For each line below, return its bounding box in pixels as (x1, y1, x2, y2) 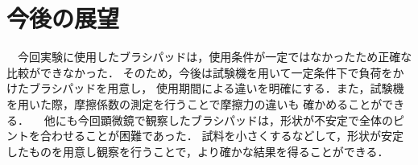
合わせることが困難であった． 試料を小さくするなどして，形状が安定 (39, 127, 404, 144)
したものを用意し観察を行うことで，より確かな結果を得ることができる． (6, 142, 389, 159)
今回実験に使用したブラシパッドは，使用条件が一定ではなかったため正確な (17, 48, 412, 65)
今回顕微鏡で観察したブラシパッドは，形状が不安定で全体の (77, 111, 393, 128)
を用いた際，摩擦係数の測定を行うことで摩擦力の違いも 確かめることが (6, 95, 383, 112)
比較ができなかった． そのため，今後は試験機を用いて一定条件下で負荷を (6, 64, 393, 80)
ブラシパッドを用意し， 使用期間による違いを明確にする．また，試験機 (28, 80, 404, 97)
